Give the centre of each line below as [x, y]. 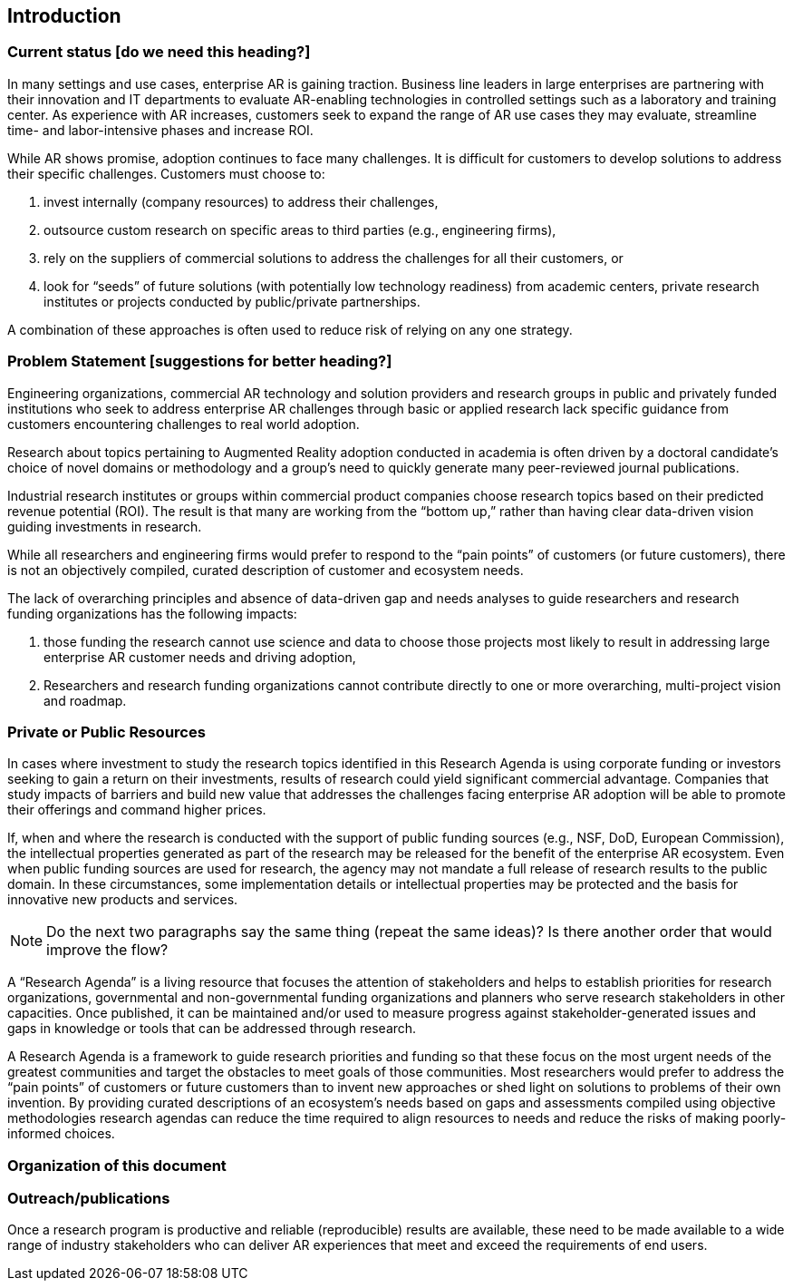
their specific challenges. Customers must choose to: [166, 173]
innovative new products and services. [123, 900]
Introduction [64, 16]
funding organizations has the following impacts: [152, 613]
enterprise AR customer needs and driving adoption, [200, 657]
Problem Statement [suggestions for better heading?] [200, 361]
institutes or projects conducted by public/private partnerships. [232, 301]
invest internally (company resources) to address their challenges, [241, 201]
